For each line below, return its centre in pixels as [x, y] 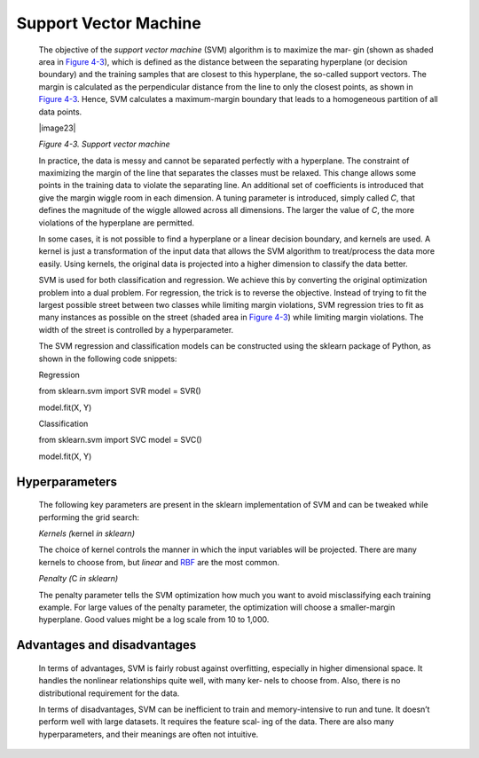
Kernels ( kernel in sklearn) [86, 533]
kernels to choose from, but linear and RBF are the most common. [159, 562]
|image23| [57, 128]
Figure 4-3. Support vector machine [104, 144]
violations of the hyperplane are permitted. [117, 223]
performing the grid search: [89, 517]
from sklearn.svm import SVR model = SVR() [120, 391]
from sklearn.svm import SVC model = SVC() [121, 440]
